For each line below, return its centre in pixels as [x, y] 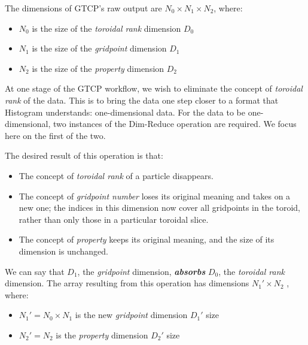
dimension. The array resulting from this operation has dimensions [127, 283]
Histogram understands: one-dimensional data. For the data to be [125, 112]
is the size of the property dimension [98, 68]
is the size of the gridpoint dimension [99, 48]
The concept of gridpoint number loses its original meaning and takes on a [155, 196]
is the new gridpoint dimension [131, 315]
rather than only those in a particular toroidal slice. [114, 219]
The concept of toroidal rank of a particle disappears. [116, 175]
